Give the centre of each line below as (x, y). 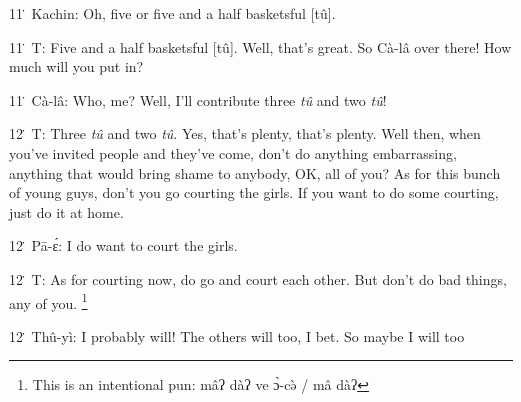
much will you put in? (76, 66)
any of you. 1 (48, 301)
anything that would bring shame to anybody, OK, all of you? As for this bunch (255, 172)
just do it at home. (66, 211)
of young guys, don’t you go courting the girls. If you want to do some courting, (254, 192)
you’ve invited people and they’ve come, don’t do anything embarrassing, (233, 152)
